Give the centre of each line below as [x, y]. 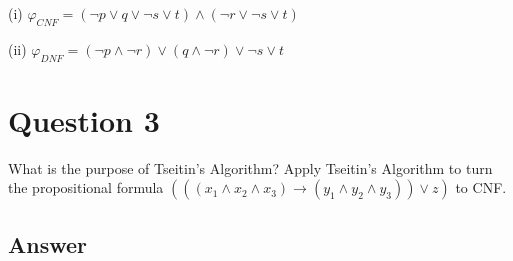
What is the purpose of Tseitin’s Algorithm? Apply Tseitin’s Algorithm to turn [250, 167]
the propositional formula [86, 187]
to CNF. [481, 187]
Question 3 [84, 119]
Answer [48, 243]
